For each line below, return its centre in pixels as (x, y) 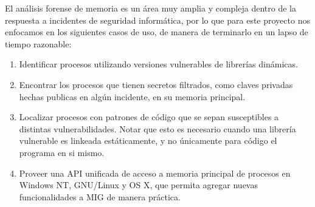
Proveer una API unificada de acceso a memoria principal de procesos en (155, 173)
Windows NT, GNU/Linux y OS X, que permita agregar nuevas (138, 185)
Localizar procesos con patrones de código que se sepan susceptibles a (149, 117)
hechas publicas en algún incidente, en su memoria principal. (132, 96)
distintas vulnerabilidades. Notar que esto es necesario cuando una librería (157, 128)
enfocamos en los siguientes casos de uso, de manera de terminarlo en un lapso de (157, 32)
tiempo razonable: (38, 43)
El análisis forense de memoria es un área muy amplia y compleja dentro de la (151, 8)
